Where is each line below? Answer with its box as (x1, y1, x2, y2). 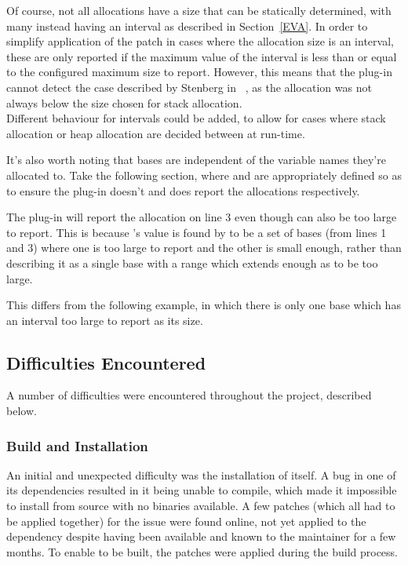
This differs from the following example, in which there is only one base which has (6, 297, 401, 313)
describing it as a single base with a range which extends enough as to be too (6, 254, 378, 271)
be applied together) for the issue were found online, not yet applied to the (6, 512, 366, 529)
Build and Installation (6, 436, 148, 455)
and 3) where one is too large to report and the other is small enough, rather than (6, 239, 402, 256)
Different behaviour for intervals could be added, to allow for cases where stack (6, 110, 386, 126)
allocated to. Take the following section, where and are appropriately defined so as (6, 166, 402, 183)
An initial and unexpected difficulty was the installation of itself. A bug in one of (6, 466, 396, 483)
